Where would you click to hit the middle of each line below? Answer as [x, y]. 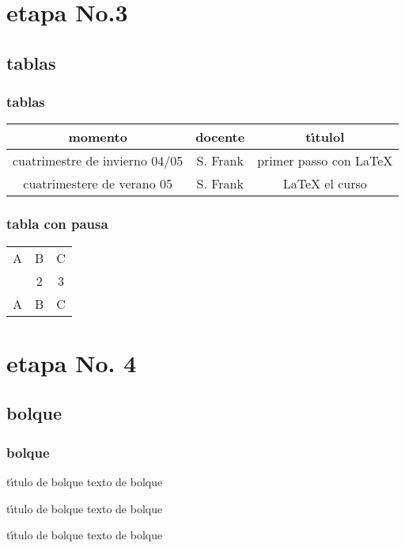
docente [220, 137]
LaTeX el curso [325, 184]
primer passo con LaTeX [325, 161]
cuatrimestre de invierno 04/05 [98, 161]
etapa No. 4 [72, 362]
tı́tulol [325, 137]
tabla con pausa [57, 224]
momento [98, 137]
